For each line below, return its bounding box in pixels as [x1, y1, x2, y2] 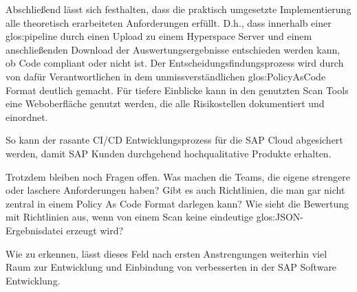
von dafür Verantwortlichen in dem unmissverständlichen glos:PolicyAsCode [6, 69, 326, 83]
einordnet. [6, 109, 48, 124]
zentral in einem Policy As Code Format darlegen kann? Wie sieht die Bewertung [6, 196, 349, 210]
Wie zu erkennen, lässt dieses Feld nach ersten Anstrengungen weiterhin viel [6, 246, 327, 260]
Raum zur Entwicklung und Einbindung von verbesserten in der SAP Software [6, 260, 337, 274]
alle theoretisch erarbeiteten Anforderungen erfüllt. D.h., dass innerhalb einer [6, 15, 332, 30]
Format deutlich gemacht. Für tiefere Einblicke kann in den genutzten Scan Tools [6, 82, 349, 97]
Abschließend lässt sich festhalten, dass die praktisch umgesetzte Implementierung [6, 2, 351, 16]
